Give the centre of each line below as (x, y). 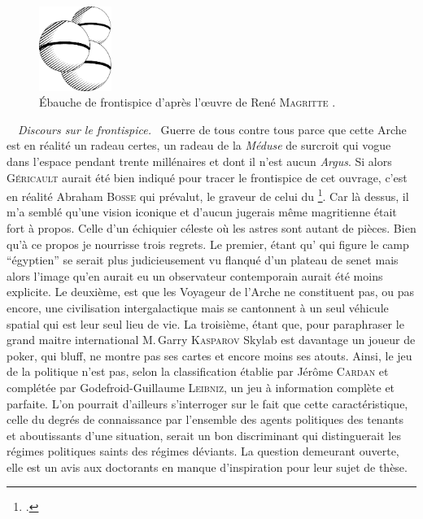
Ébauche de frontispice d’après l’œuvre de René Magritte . (188, 102)
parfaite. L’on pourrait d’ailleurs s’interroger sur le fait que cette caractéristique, (207, 403)
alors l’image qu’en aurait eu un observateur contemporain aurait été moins (195, 275)
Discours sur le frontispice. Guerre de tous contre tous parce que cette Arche (212, 129)
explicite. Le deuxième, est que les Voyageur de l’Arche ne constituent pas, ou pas (211, 292)
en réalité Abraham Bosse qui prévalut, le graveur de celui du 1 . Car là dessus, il (208, 195)
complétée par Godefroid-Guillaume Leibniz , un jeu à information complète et (201, 387)
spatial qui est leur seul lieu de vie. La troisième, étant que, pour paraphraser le (205, 323)
